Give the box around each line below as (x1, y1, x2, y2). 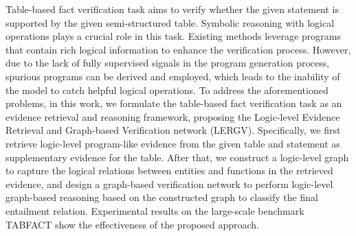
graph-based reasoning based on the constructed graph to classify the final (5, 190, 318, 204)
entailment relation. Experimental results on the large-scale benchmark (5, 203, 304, 217)
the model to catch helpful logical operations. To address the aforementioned (5, 82, 329, 97)
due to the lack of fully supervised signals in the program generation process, (5, 56, 330, 70)
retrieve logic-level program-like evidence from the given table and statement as (5, 136, 340, 150)
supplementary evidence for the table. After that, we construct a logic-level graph (5, 150, 349, 164)
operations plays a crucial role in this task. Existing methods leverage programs (5, 29, 341, 43)
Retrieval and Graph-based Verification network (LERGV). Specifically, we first (5, 123, 341, 137)
